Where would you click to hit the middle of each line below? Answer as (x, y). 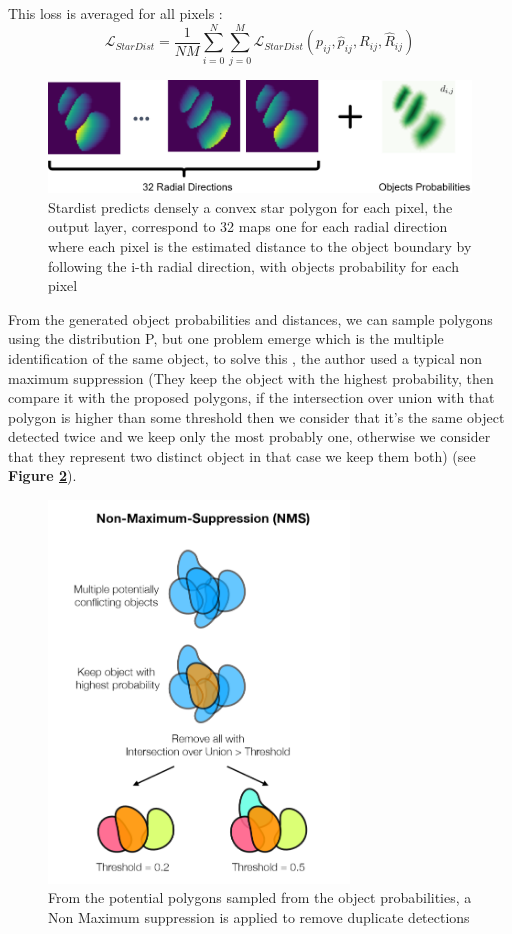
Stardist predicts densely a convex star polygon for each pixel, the (250, 206)
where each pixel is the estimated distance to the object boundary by (260, 245)
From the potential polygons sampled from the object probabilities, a (260, 897)
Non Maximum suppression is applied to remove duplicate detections (259, 916)
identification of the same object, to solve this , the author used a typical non (245, 357)
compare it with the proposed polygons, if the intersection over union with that (251, 397)
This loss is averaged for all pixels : (115, 13)
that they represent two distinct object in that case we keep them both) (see (242, 455)
